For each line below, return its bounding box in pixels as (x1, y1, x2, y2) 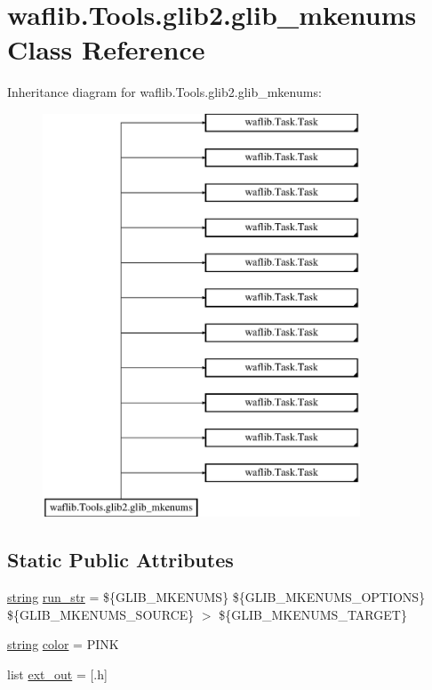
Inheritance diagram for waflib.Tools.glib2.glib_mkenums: (7, 83, 322, 101)
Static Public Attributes (7, 546, 234, 574)
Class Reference (7, 31, 205, 68)
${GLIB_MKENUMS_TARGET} (219, 605, 407, 623)
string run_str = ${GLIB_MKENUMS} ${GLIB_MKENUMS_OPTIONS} (7, 588, 426, 606)
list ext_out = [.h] (7, 665, 108, 684)
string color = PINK (7, 635, 119, 654)
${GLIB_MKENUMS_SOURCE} (7, 605, 195, 623)
